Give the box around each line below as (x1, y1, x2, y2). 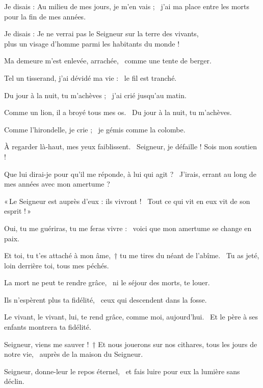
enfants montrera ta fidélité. (4, 322, 91, 332)
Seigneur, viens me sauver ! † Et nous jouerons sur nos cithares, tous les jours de (4, 338, 257, 349)
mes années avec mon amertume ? (4, 178, 110, 189)
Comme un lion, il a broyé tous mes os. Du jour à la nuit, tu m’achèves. (4, 107, 232, 118)
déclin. (4, 376, 24, 386)
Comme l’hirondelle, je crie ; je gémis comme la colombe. (4, 124, 186, 134)
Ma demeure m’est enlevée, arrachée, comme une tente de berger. (4, 55, 212, 66)
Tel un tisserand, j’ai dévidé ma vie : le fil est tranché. (4, 72, 177, 83)
